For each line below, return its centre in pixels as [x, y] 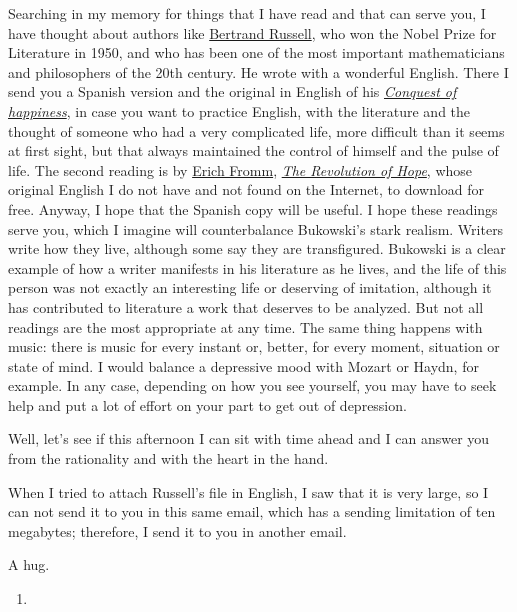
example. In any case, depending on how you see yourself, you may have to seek [252, 385]
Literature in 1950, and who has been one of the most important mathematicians [256, 52]
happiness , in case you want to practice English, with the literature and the [239, 110]
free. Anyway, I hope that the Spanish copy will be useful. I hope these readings [253, 208]
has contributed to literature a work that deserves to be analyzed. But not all [246, 306]
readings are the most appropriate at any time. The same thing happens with [245, 326]
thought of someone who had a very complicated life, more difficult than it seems [256, 130]
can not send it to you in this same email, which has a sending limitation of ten [252, 511]
